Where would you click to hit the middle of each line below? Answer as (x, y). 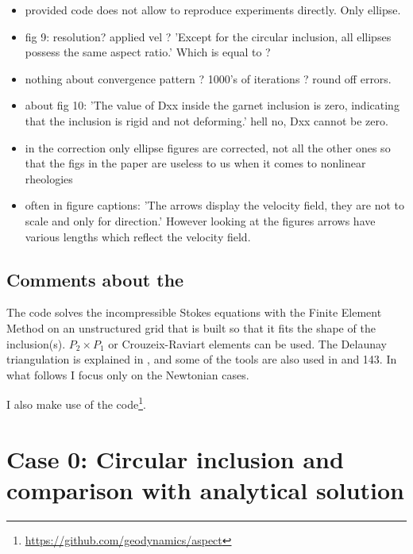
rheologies (49, 178)
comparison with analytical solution (206, 489)
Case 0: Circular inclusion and (175, 458)
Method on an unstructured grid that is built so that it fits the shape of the (191, 327)
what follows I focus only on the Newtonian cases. (128, 374)
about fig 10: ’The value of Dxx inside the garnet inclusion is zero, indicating (212, 105)
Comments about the (95, 279)
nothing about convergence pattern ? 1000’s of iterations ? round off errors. (208, 78)
